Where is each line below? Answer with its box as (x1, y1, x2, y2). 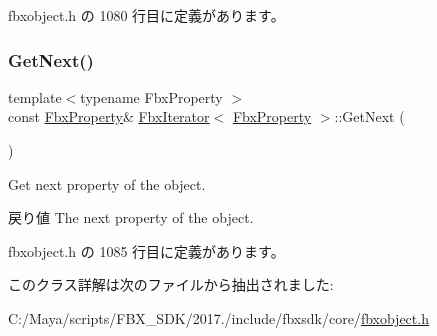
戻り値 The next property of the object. (8, 207, 254, 228)
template (8, 86, 62, 107)
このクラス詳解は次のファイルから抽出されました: (8, 274, 334, 295)
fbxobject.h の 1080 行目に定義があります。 (8, 5, 285, 25)
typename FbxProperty (80, 86, 223, 107)
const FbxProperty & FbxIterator (8, 106, 210, 127)
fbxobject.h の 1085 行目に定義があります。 (8, 240, 285, 261)
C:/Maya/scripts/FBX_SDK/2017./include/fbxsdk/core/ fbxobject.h (8, 307, 429, 328)
